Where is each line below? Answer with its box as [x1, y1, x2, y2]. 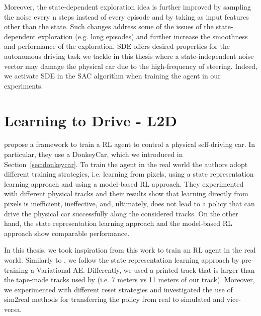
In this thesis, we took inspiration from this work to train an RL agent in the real [4, 245, 256, 255]
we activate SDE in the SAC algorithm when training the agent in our [4, 70, 221, 81]
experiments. [4, 80, 43, 91]
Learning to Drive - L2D [4, 110, 178, 130]
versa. [4, 303, 22, 314]
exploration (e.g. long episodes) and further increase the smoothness [38, 31, 248, 41]
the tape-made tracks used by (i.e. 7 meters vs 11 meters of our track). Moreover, [4, 274, 255, 285]
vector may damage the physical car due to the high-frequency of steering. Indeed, [4, 60, 257, 71]
